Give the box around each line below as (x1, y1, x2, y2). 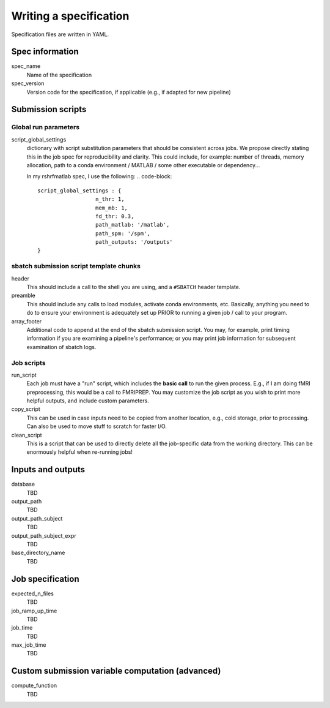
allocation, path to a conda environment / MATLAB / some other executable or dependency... (26, 161, 260, 168)
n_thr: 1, (95, 196, 125, 203)
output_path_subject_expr (11, 532, 76, 539)
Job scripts (11, 358, 46, 367)
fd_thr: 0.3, (95, 213, 134, 220)
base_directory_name (11, 549, 65, 557)
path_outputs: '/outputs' (95, 239, 174, 246)
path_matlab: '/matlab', (95, 221, 170, 228)
